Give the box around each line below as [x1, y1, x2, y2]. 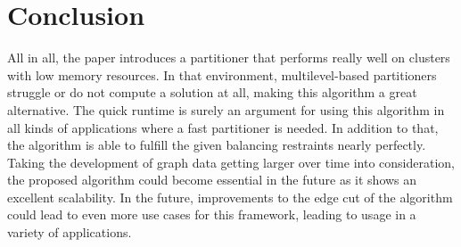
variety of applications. [7, 223, 132, 242]
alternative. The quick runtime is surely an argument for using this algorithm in [7, 100, 445, 119]
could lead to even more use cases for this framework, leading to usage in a [7, 205, 416, 224]
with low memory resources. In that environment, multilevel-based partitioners [7, 65, 437, 84]
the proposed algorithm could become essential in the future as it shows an [7, 170, 417, 189]
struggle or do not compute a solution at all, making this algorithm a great [7, 83, 417, 102]
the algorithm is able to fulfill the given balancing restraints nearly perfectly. [7, 136, 426, 154]
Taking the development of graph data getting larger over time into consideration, [7, 152, 455, 171]
